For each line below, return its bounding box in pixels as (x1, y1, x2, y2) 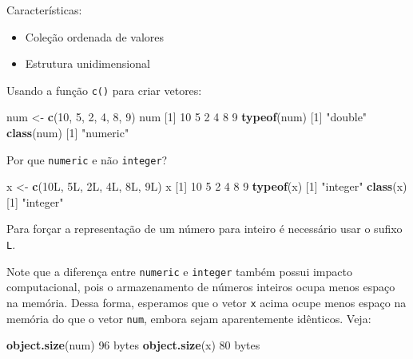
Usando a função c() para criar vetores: (6, 81, 202, 98)
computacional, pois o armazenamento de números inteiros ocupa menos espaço (6, 278, 395, 295)
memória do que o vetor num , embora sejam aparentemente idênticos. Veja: (6, 310, 371, 326)
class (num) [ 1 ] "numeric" (6, 124, 129, 141)
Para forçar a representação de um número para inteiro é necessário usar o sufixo (6, 220, 403, 237)
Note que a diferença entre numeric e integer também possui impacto (6, 262, 352, 279)
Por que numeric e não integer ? (6, 151, 168, 168)
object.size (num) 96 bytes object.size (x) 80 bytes (6, 337, 260, 353)
